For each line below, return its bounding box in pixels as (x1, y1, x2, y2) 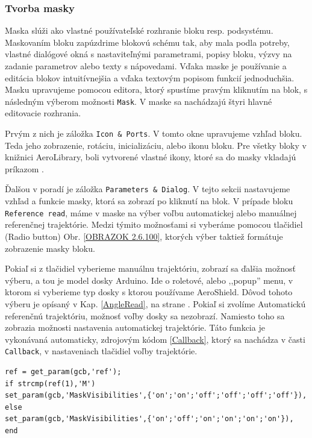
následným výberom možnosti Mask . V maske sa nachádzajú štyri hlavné (5, 95, 272, 107)
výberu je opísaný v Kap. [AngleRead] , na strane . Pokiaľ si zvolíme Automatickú (5, 297, 306, 310)
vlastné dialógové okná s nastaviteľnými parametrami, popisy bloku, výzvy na (5, 48, 292, 60)
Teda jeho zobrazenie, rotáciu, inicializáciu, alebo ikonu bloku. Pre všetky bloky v (5, 139, 307, 151)
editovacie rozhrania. (5, 107, 81, 119)
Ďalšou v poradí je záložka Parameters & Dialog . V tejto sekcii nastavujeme (5, 183, 290, 195)
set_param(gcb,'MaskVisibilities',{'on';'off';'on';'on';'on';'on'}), (5, 415, 294, 424)
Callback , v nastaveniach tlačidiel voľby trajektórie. (5, 345, 198, 357)
